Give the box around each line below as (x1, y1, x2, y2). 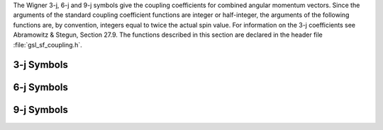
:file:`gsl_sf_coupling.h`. (13, 40, 82, 49)
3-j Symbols (13, 59, 69, 71)
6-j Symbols (13, 81, 69, 93)
